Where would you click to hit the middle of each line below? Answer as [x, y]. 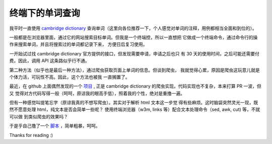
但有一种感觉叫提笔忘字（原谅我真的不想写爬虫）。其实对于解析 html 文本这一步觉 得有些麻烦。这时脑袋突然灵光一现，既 [134, 103]
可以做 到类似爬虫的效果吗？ [39, 116]
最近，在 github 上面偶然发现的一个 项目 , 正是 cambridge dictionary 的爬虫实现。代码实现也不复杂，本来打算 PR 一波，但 [135, 86]
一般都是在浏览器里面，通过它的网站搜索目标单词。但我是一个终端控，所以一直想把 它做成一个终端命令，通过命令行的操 [133, 37]
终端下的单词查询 [45, 13]
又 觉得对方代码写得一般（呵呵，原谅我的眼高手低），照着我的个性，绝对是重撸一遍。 [97, 93]
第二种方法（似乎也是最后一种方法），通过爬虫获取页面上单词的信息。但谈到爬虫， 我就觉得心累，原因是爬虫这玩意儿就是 [134, 70]
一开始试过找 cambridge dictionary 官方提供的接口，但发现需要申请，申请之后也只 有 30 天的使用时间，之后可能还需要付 [134, 53]
